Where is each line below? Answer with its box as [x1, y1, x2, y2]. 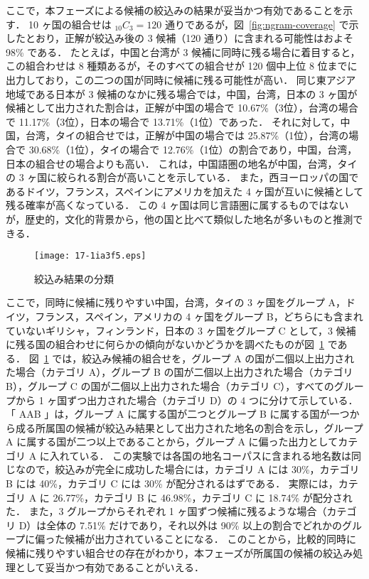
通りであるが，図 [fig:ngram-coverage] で [165, 16, 349, 31]
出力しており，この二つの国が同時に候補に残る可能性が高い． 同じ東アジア [6, 72, 356, 87]
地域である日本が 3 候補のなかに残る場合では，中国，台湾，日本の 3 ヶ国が [6, 86, 358, 101]
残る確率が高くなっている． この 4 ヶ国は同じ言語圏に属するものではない [6, 197, 349, 212]
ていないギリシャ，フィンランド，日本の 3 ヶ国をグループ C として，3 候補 [6, 323, 356, 337]
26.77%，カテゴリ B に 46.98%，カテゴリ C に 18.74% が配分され [53, 489, 353, 504]
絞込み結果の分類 [34, 271, 114, 286]
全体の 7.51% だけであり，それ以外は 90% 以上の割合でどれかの [46, 517, 343, 532]
